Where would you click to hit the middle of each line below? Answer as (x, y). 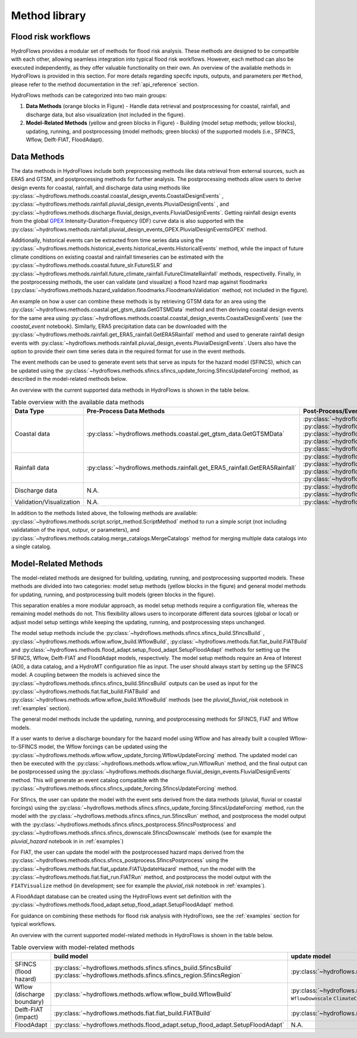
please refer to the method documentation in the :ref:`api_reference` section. (105, 84)
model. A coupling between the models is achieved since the (86, 675)
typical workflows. (34, 924)
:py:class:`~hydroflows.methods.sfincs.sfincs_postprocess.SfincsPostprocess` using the (120, 860)
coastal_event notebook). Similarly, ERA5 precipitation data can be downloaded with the (119, 326)
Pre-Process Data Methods (126, 411)
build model (71, 956)
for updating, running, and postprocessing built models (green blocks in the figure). (113, 594)
